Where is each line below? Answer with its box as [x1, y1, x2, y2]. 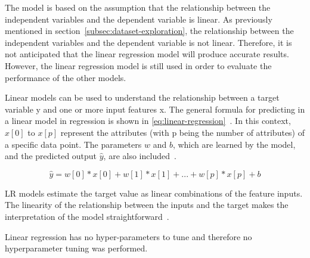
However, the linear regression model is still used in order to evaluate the [5, 59, 272, 72]
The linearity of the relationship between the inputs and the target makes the [5, 198, 289, 211]
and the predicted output [5, 150, 97, 162]
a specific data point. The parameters [5, 138, 142, 150]
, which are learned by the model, [172, 138, 296, 150]
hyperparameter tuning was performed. [5, 242, 148, 254]
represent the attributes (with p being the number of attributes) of [60, 126, 305, 138]
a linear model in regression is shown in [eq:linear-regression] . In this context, [5, 114, 291, 127]
